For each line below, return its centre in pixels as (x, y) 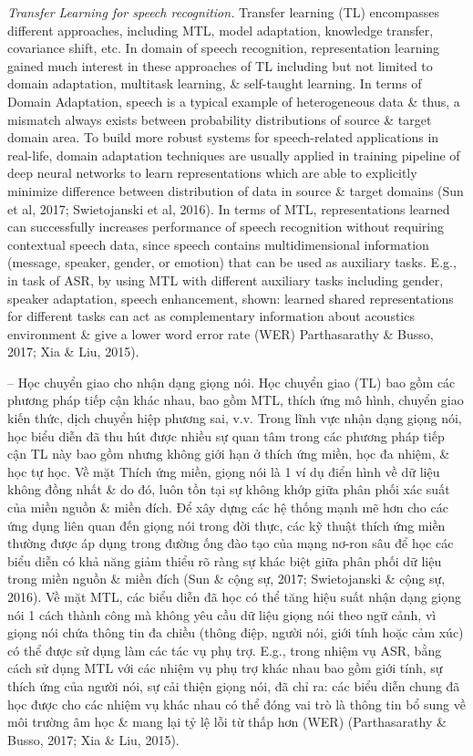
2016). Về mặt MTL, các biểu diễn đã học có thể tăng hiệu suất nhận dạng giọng (235, 596)
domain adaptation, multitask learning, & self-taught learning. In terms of (215, 83)
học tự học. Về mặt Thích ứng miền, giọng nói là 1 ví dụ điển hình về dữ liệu (224, 471)
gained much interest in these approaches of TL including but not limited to (220, 65)
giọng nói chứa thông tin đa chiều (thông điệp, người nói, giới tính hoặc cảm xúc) (236, 632)
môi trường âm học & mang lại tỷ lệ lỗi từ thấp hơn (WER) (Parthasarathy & (227, 722)
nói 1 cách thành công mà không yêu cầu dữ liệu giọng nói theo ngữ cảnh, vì (222, 614)
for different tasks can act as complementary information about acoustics (211, 316)
